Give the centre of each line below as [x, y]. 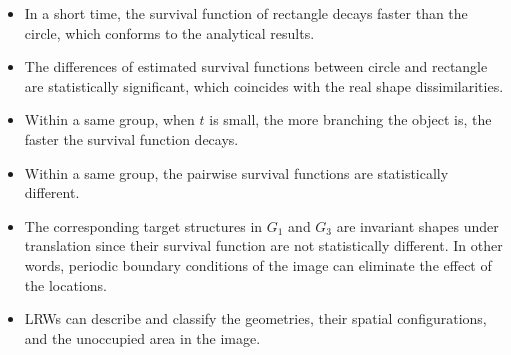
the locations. [65, 284]
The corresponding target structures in [143, 225]
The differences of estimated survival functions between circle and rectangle [256, 66]
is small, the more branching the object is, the [350, 119]
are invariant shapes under [417, 225]
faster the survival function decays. [131, 138]
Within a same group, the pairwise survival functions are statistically [236, 172]
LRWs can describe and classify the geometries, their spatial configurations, [255, 318]
